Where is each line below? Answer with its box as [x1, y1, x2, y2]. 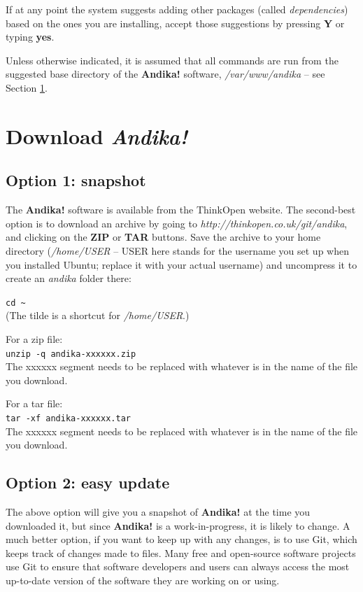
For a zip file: [6, 331, 63, 346]
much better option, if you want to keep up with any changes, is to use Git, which [6, 532, 357, 547]
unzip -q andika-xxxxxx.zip [6, 348, 136, 359]
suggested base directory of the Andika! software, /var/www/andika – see [6, 66, 325, 81]
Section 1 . [6, 80, 48, 94]
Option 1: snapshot [6, 169, 146, 191]
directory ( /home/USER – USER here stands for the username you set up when [6, 243, 349, 258]
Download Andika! [6, 121, 187, 150]
